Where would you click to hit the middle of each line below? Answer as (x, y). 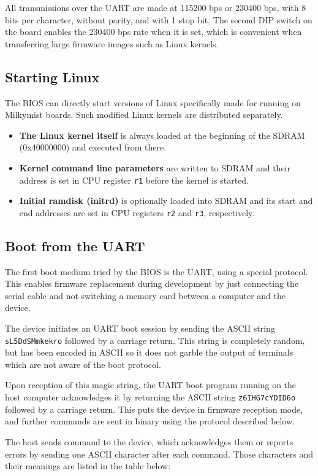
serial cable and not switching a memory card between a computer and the (145, 295)
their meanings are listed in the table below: (88, 466)
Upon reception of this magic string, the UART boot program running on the (151, 385)
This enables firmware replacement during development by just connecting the (152, 283)
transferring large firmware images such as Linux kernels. (112, 43)
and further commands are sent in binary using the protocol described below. (150, 421)
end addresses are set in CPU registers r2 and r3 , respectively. (137, 212)
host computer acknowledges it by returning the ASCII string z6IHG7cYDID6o (150, 397)
